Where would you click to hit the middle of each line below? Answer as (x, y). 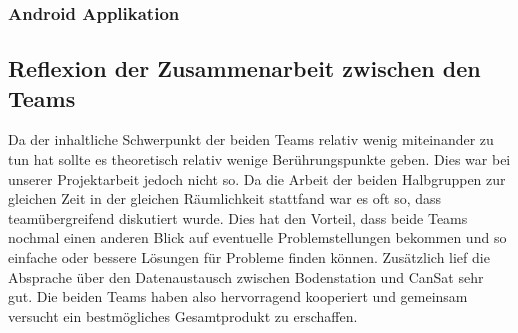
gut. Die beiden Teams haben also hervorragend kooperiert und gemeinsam (238, 296)
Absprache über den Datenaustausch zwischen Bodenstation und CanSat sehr (246, 276)
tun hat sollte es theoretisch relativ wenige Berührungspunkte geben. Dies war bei (259, 159)
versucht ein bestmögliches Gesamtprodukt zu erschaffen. (183, 315)
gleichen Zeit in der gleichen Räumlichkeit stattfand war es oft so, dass (225, 198)
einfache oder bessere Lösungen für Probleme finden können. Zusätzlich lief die (249, 257)
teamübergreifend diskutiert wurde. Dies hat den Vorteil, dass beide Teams (238, 217)
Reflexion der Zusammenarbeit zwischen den (244, 68)
